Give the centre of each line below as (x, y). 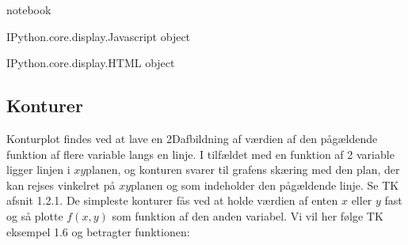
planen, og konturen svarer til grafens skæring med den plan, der (243, 170)
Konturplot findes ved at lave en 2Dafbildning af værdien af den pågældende (192, 138)
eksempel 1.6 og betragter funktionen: (98, 231)
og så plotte (35, 215)
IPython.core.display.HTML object (91, 63)
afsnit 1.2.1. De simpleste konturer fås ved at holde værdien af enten (172, 200)
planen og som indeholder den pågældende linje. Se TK (265, 185)
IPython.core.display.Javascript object (99, 36)
